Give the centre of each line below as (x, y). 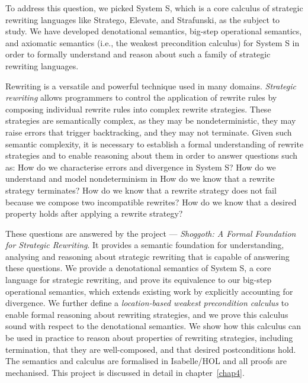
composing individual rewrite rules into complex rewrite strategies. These (138, 109)
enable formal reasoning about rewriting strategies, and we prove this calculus (147, 314)
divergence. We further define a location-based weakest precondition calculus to (147, 303)
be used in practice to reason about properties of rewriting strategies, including (149, 338)
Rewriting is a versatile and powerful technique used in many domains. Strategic (151, 86)
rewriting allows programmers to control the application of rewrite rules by (141, 97)
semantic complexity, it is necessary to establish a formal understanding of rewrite (155, 144)
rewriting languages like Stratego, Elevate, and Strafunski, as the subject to (143, 19)
